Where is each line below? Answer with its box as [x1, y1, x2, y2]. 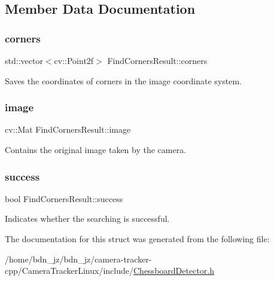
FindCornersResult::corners [107, 54, 208, 66]
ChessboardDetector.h [133, 264, 214, 277]
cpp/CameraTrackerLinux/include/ [5, 264, 133, 277]
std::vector [5, 54, 43, 66]
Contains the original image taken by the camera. [5, 143, 187, 155]
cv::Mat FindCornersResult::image [5, 123, 131, 136]
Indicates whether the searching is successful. [5, 212, 170, 225]
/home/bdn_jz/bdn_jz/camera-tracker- [5, 252, 152, 265]
